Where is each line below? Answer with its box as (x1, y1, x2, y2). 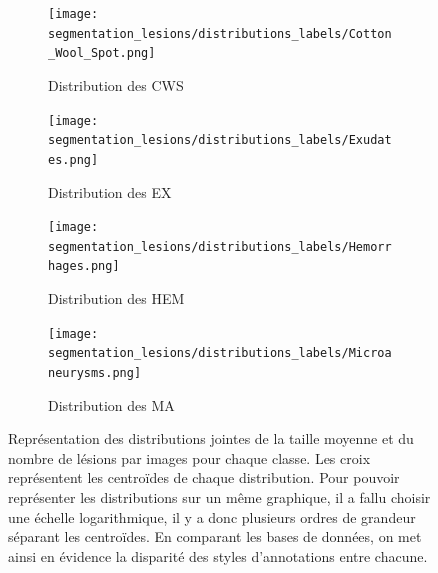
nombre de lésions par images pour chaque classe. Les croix (8, 447, 371, 468)
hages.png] (48, 259, 120, 274)
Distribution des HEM (48, 288, 185, 309)
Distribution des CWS (48, 74, 184, 95)
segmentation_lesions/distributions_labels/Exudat (48, 133, 392, 148)
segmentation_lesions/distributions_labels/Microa (48, 346, 392, 361)
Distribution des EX (48, 181, 172, 202)
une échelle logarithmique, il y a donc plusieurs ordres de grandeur (8, 506, 416, 527)
